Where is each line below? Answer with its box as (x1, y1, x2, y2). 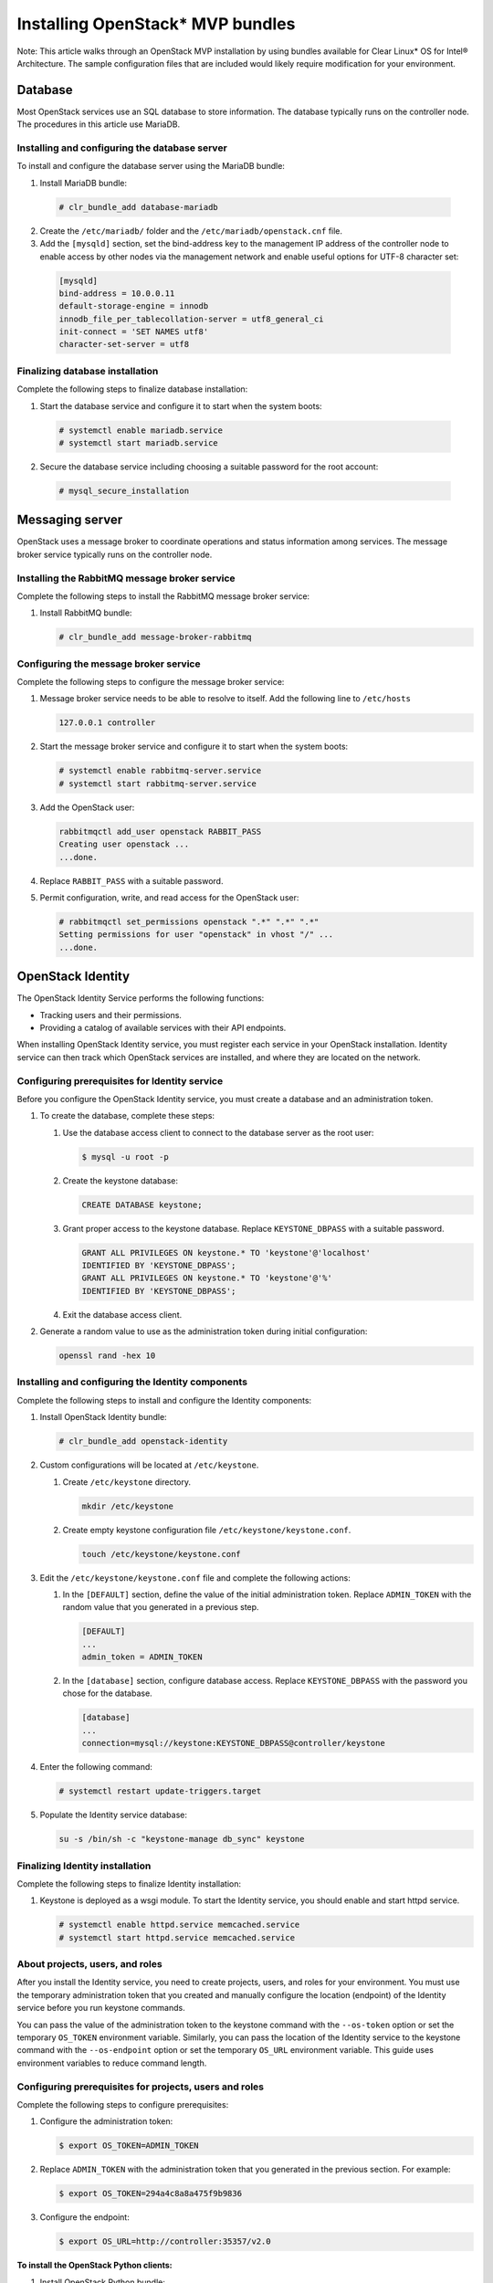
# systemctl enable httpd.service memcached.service (58, 1920, 300, 1931)
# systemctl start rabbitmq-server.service (58, 778, 257, 789)
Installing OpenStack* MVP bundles (16, 14, 296, 34)
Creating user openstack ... (58, 839, 190, 849)
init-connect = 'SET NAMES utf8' (58, 327, 209, 337)
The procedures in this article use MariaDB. (16, 119, 181, 130)
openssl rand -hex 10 (58, 1351, 156, 1361)
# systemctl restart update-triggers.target (58, 1786, 262, 1796)
